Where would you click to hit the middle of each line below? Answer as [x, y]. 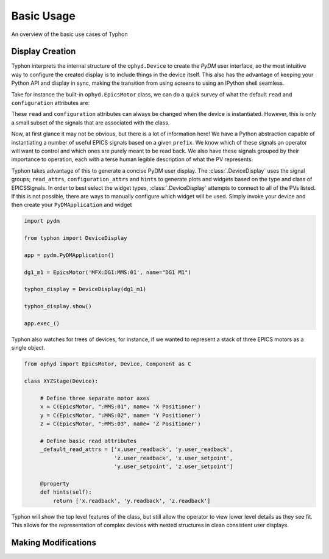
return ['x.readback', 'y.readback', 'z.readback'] [132, 501]
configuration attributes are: [51, 103]
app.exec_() [42, 323]
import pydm [42, 221]
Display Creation [44, 52]
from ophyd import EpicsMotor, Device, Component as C [108, 364]
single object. [28, 348]
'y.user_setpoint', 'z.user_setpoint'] [173, 467]
